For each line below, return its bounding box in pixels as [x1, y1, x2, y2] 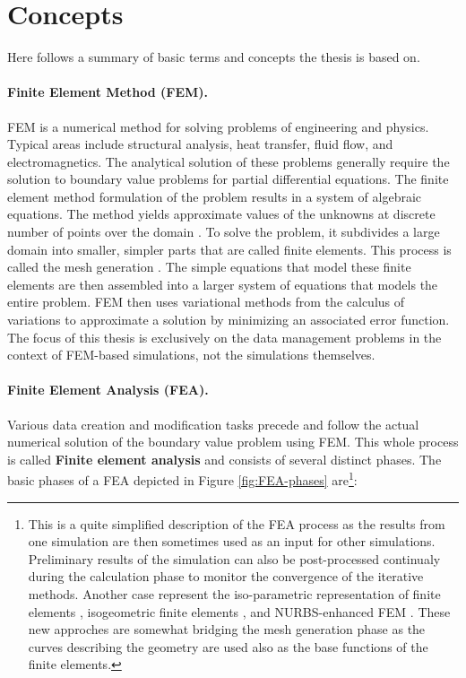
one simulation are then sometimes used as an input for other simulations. [28, 532, 436, 551]
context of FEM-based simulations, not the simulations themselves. [7, 345, 375, 364]
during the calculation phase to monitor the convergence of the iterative [28, 567, 424, 586]
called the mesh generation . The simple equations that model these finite [7, 257, 411, 276]
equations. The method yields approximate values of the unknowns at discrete [7, 204, 436, 223]
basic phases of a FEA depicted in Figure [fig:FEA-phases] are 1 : [7, 468, 358, 490]
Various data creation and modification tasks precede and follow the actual [7, 414, 419, 433]
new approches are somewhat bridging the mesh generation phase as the [28, 620, 426, 639]
